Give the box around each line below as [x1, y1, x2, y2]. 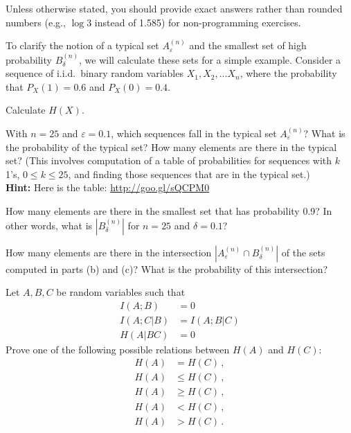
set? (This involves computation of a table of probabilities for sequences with [6, 153, 332, 168]
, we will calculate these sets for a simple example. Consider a [79, 52, 341, 67]
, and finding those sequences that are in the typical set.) [68, 166, 310, 181]
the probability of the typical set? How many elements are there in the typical [6, 139, 337, 154]
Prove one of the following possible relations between [6, 342, 230, 356]
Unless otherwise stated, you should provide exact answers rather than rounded [6, 1, 343, 15]
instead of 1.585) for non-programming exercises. [94, 15, 301, 29]
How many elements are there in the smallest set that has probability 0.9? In [6, 203, 332, 218]
